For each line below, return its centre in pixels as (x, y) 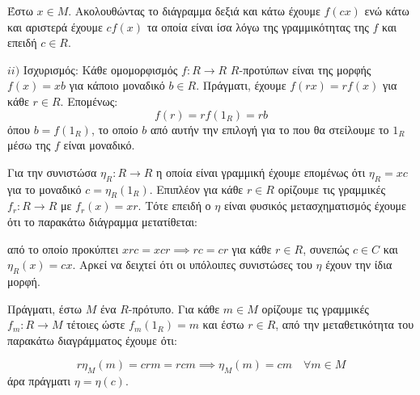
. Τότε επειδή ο (174, 206)
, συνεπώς (326, 248)
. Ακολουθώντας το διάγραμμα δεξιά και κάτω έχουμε (194, 11)
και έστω (223, 324)
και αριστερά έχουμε (55, 26)
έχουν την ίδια (359, 265)
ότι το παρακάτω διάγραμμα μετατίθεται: (102, 221)
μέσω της (29, 145)
